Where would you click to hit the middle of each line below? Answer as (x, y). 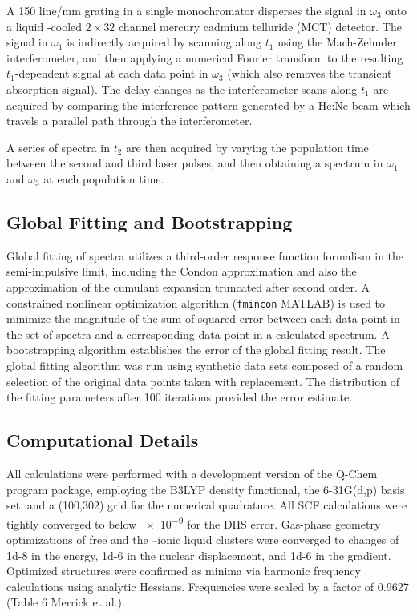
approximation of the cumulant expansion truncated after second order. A (188, 286)
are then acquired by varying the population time (247, 147)
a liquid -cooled (45, 26)
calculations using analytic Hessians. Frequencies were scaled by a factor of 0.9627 (208, 586)
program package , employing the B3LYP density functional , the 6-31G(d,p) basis (206, 489)
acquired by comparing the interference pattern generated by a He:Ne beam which (208, 105)
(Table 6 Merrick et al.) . (66, 602)
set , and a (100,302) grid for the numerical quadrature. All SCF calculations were (207, 505)
